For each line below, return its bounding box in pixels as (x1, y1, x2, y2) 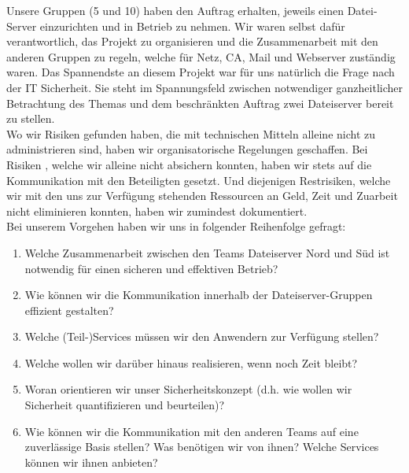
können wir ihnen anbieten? (24, 453, 158, 470)
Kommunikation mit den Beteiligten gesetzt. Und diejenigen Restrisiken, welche (6, 172, 391, 188)
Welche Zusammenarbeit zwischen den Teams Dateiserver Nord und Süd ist (24, 244, 390, 261)
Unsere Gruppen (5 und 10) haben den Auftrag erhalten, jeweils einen (6, 2, 345, 18)
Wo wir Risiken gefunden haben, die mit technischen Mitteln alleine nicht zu (6, 125, 376, 142)
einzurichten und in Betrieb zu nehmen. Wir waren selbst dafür (39, 17, 345, 34)
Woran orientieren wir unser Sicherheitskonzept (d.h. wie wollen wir (24, 381, 352, 397)
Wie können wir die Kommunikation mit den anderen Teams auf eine (24, 423, 359, 439)
